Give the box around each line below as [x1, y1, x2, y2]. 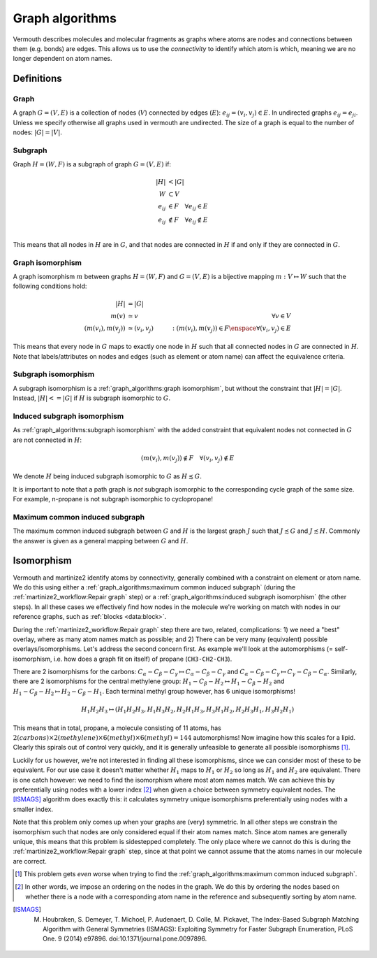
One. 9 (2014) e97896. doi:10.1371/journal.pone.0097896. [43, 934, 207, 943]
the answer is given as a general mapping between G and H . [13, 536, 188, 545]
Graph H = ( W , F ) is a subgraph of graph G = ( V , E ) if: [13, 160, 171, 169]
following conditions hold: [13, 282, 87, 290]
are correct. [13, 857, 47, 865]
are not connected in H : [13, 436, 82, 444]
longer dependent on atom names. [13, 55, 112, 63]
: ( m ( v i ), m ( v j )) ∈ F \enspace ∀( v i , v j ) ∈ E [172, 324, 291, 334]
